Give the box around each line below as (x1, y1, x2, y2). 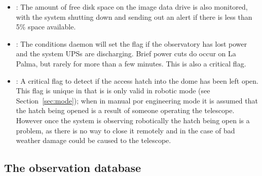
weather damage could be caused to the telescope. (16, 135, 171, 146)
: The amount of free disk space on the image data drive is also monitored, (16, 2, 248, 12)
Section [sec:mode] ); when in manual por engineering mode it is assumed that (16, 95, 258, 105)
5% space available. (16, 21, 76, 32)
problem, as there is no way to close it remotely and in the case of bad (16, 125, 235, 135)
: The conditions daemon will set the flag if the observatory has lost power (16, 38, 247, 49)
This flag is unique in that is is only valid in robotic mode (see (16, 85, 210, 96)
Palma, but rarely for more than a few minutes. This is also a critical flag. (16, 58, 246, 68)
